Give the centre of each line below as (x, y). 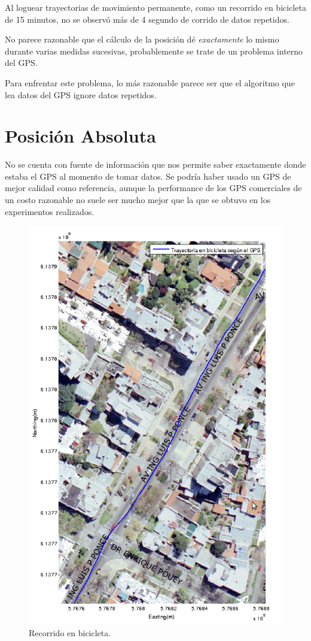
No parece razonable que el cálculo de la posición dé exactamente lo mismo (142, 39)
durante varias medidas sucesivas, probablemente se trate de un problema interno (154, 51)
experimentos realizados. (50, 211)
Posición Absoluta (80, 136)
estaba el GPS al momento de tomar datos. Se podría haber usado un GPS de (148, 176)
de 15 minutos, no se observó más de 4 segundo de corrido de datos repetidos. (147, 19)
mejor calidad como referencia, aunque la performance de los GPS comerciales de (153, 188)
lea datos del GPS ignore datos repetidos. (81, 94)
